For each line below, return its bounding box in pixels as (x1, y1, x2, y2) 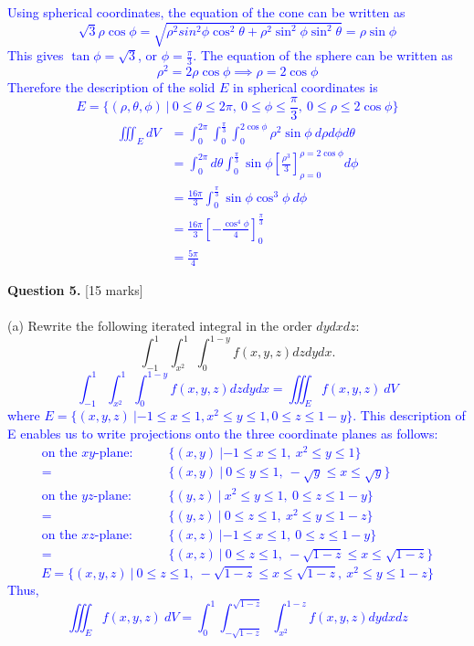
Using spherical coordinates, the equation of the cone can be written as (7, 3, 406, 21)
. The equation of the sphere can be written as (193, 46, 453, 65)
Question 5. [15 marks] (7, 280, 143, 299)
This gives (7, 46, 64, 65)
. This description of (353, 406, 466, 425)
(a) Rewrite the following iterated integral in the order (7, 316, 312, 335)
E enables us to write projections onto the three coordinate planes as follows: (7, 423, 438, 442)
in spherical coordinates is (233, 78, 378, 97)
